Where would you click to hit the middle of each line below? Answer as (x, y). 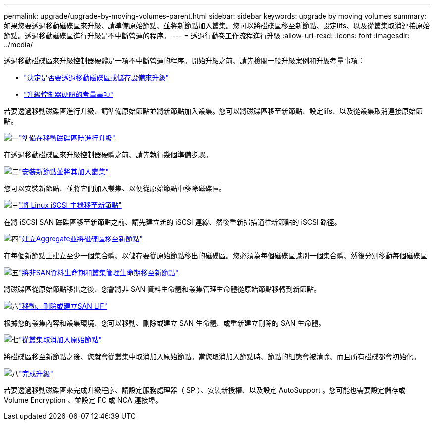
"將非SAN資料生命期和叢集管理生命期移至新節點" (99, 272)
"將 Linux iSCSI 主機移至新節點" (70, 205)
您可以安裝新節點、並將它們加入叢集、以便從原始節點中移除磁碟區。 (115, 188)
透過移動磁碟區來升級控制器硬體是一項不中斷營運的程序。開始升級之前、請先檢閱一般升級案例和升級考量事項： (184, 61)
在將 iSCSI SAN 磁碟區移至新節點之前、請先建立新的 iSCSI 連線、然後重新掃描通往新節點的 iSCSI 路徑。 (173, 222)
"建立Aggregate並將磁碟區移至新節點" (81, 239)
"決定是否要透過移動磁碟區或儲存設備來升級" (97, 77)
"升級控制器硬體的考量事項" (69, 94)
